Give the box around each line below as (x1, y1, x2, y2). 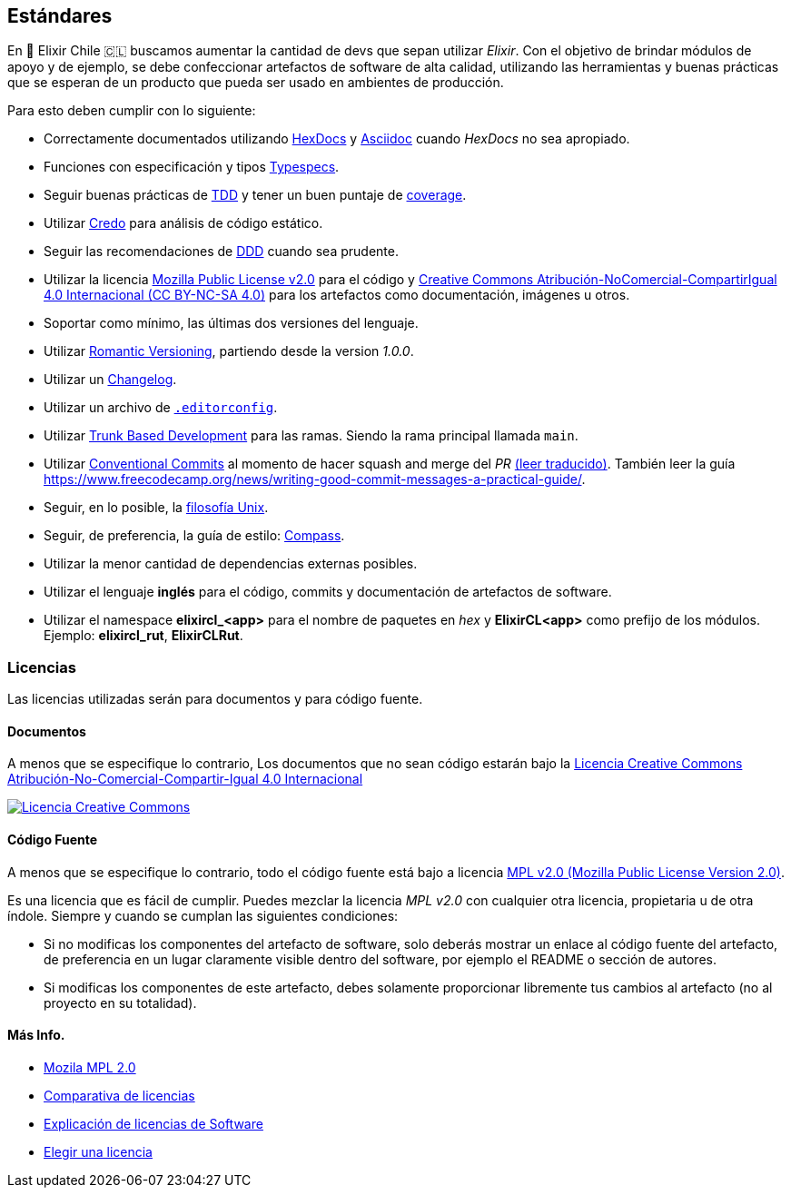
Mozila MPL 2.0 (44, 1059, 136, 1075)
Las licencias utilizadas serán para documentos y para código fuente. (7, 691, 423, 707)
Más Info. (7, 1027, 65, 1043)
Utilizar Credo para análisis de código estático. (44, 215, 323, 232)
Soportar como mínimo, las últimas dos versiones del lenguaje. (44, 315, 419, 331)
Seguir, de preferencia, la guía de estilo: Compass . (44, 528, 345, 544)
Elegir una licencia (44, 1143, 153, 1160)
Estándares (7, 5, 113, 27)
